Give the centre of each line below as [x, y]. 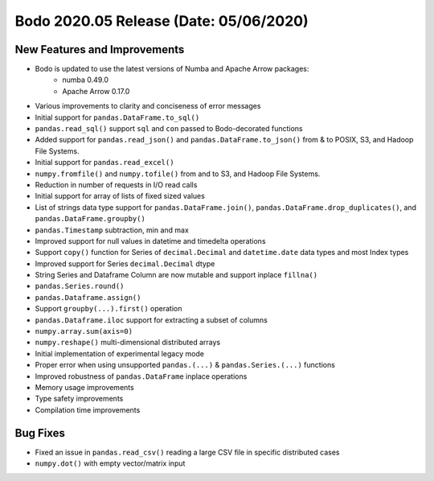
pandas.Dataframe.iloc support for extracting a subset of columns [151, 320]
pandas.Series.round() [80, 286]
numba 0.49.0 [85, 80]
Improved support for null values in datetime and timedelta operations [150, 240]
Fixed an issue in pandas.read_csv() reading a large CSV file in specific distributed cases [187, 452]
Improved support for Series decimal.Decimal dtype [125, 263]
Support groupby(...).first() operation [108, 309]
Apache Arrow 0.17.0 [96, 91]
